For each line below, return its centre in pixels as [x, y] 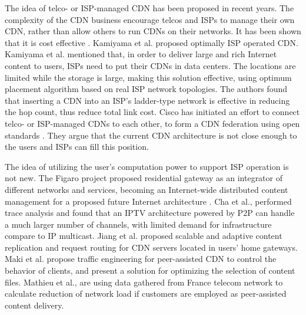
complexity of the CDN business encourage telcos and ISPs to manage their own [150, 19]
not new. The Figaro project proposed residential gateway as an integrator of [144, 178]
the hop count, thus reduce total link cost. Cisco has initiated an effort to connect [152, 112]
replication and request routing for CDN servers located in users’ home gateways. [151, 247]
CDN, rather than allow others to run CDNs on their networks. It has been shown [153, 31]
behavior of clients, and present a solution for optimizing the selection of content [150, 270]
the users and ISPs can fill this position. [77, 147]
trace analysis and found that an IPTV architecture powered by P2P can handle [150, 213]
